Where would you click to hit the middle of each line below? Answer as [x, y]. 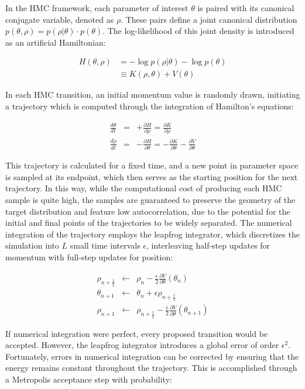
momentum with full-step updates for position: [89, 257]
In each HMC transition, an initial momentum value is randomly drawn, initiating [153, 94]
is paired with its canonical [246, 8]
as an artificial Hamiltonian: [56, 42]
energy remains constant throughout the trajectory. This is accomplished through [151, 368]
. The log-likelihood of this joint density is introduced [198, 31]
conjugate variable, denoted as [60, 19]
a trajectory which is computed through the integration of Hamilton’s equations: [150, 106]
